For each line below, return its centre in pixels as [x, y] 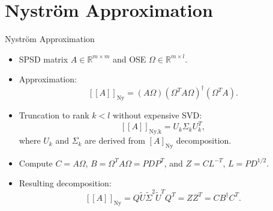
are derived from [115, 140]
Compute [36, 163]
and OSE [129, 59]
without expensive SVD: [157, 115]
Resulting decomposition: [65, 183]
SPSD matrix [43, 59]
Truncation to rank [54, 115]
